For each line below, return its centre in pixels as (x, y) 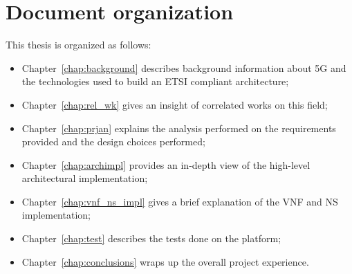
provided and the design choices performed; (113, 141)
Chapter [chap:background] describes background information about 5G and (184, 67)
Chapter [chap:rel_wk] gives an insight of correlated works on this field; (175, 104)
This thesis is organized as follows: (78, 45)
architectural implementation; (85, 178)
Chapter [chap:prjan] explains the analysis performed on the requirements (179, 128)
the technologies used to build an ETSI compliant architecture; (155, 81)
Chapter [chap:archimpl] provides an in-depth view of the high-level (166, 164)
